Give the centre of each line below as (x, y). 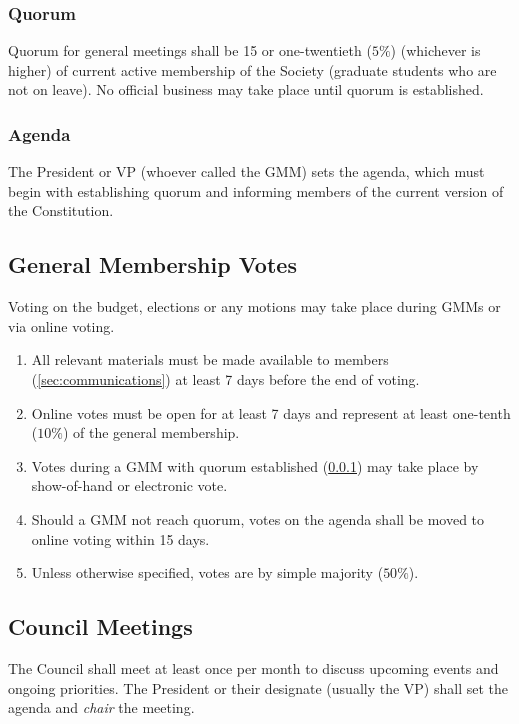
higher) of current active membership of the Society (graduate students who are (252, 69)
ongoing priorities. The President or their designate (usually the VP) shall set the (258, 687)
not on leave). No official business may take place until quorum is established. (246, 89)
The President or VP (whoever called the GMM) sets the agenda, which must (246, 171)
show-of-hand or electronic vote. (129, 485)
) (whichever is (435, 50)
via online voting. (61, 325)
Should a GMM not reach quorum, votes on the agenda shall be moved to (258, 518)
